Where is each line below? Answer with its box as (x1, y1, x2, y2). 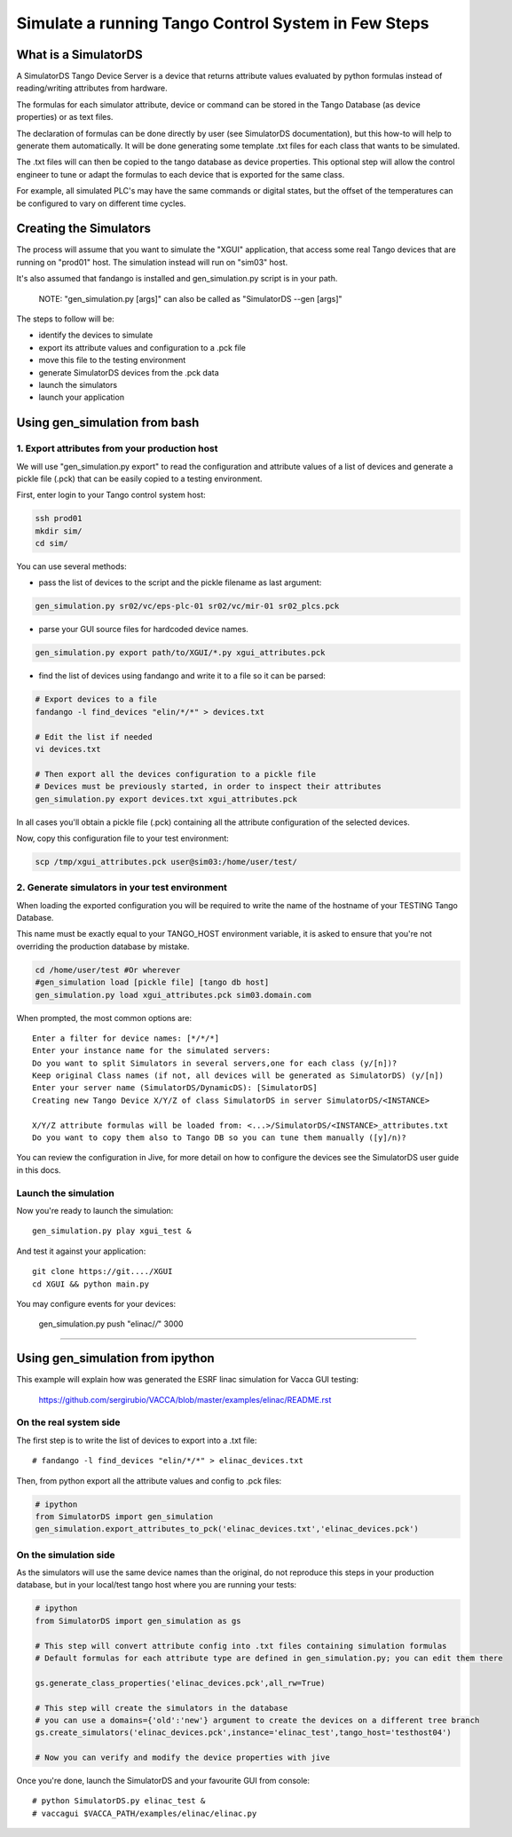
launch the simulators (38, 380, 118, 390)
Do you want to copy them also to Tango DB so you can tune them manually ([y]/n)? (32, 1133, 407, 1143)
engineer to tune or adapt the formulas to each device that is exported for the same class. (16, 169, 345, 179)
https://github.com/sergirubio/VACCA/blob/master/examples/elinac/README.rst (38, 1394, 332, 1405)
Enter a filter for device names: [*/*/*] (32, 1033, 220, 1043)
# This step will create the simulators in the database (35, 1703, 288, 1713)
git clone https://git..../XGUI (32, 1266, 173, 1277)
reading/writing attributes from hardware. (16, 83, 168, 93)
